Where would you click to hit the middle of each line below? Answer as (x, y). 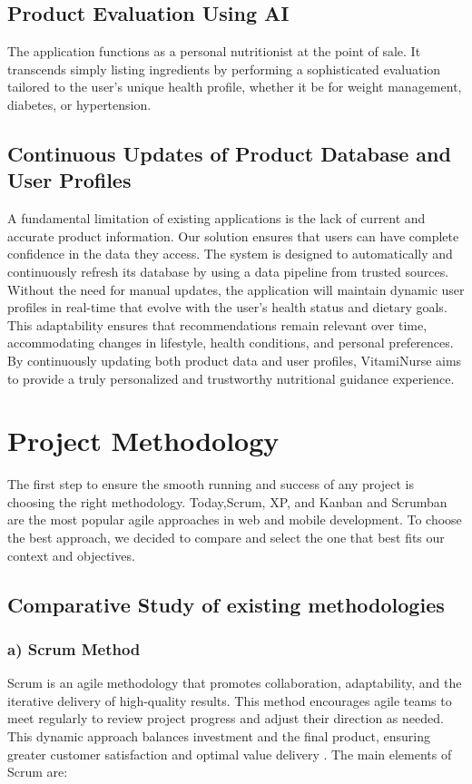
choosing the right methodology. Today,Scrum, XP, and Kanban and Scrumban (227, 501)
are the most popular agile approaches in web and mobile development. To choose (235, 519)
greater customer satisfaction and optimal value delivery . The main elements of (230, 754)
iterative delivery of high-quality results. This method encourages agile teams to (230, 700)
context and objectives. (71, 555)
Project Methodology (143, 441)
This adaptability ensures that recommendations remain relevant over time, (217, 324)
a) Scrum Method (74, 648)
